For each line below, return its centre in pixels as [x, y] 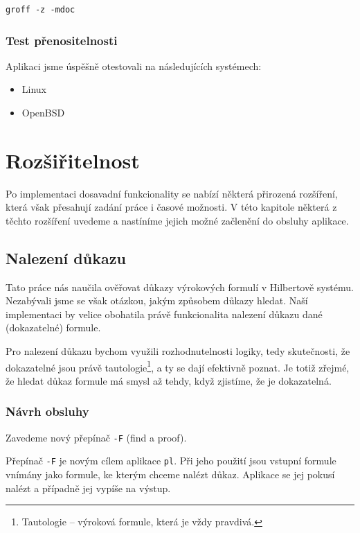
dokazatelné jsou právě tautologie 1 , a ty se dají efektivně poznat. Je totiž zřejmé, [178, 366]
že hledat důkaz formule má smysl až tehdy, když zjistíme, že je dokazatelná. [169, 380]
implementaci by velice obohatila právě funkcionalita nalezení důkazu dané [164, 314]
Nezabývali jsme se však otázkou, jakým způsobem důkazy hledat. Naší [157, 300]
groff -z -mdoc [40, 10]
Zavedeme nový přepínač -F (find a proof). [96, 437]
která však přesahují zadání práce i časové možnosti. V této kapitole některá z [171, 207]
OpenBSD [43, 112]
